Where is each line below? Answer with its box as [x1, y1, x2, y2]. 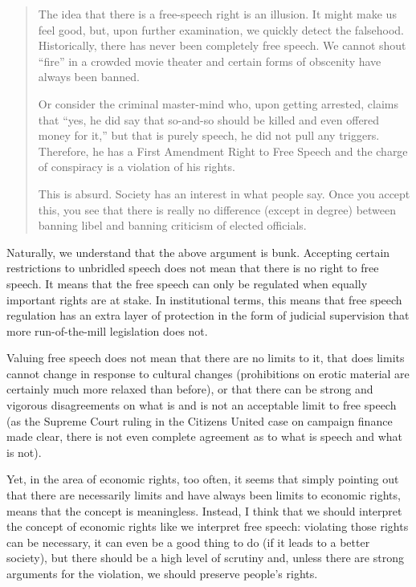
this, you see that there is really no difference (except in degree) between [38, 201, 397, 218]
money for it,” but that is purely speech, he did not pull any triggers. [38, 127, 380, 144]
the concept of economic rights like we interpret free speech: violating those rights [6, 518, 409, 535]
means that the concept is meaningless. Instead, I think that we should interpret [6, 502, 402, 519]
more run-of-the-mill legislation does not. [6, 322, 208, 339]
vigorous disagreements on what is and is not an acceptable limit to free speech [6, 397, 397, 414]
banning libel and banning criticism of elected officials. [38, 217, 307, 234]
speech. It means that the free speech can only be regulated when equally [6, 275, 368, 291]
